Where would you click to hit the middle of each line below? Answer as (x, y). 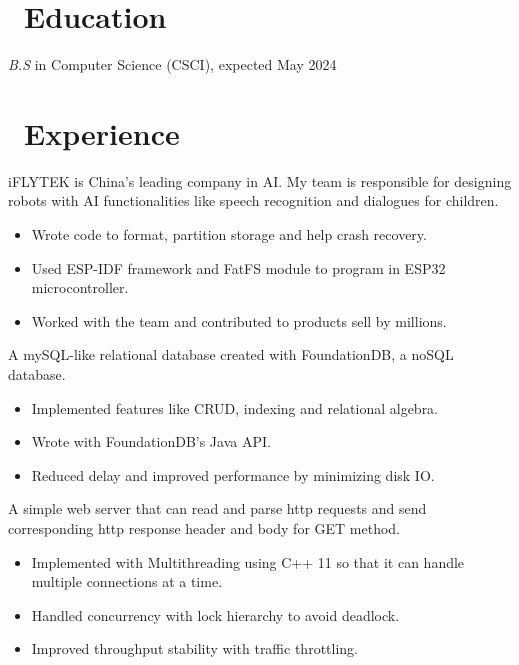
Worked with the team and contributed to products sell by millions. (239, 320)
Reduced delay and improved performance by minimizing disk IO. (233, 474)
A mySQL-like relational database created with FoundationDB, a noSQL (231, 354)
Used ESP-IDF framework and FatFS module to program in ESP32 (238, 267)
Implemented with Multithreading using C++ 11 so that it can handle (248, 561)
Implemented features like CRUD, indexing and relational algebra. (235, 407)
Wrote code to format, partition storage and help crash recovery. (229, 234)
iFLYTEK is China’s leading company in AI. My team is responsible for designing (260, 180)
